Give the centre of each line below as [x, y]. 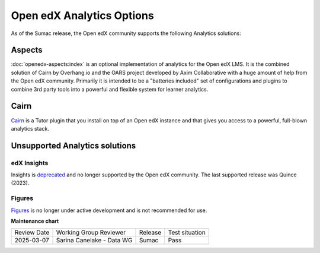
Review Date [32, 233]
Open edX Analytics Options [82, 15]
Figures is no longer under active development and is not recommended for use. [109, 210]
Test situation [187, 233]
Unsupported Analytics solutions [73, 146]
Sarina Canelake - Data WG [94, 241]
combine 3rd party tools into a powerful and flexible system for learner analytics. [110, 89]
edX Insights [30, 163]
